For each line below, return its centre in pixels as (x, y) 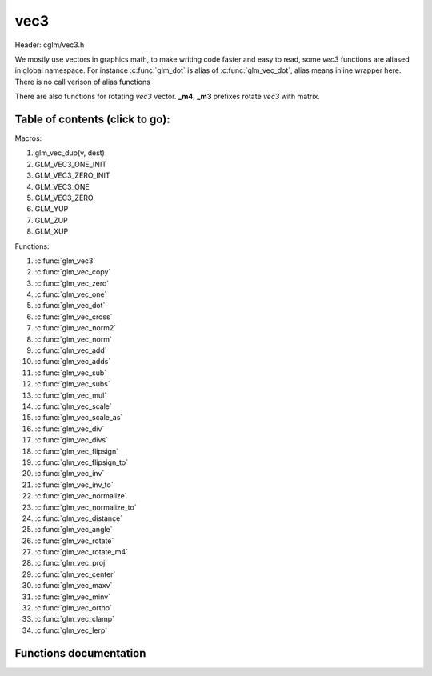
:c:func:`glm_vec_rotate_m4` (81, 552)
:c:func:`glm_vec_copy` (73, 272)
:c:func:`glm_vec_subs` (73, 384)
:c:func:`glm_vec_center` (75, 574)
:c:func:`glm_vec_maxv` (74, 586)
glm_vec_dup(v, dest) (70, 153)
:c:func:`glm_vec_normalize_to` (86, 507)
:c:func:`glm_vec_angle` (74, 530)
